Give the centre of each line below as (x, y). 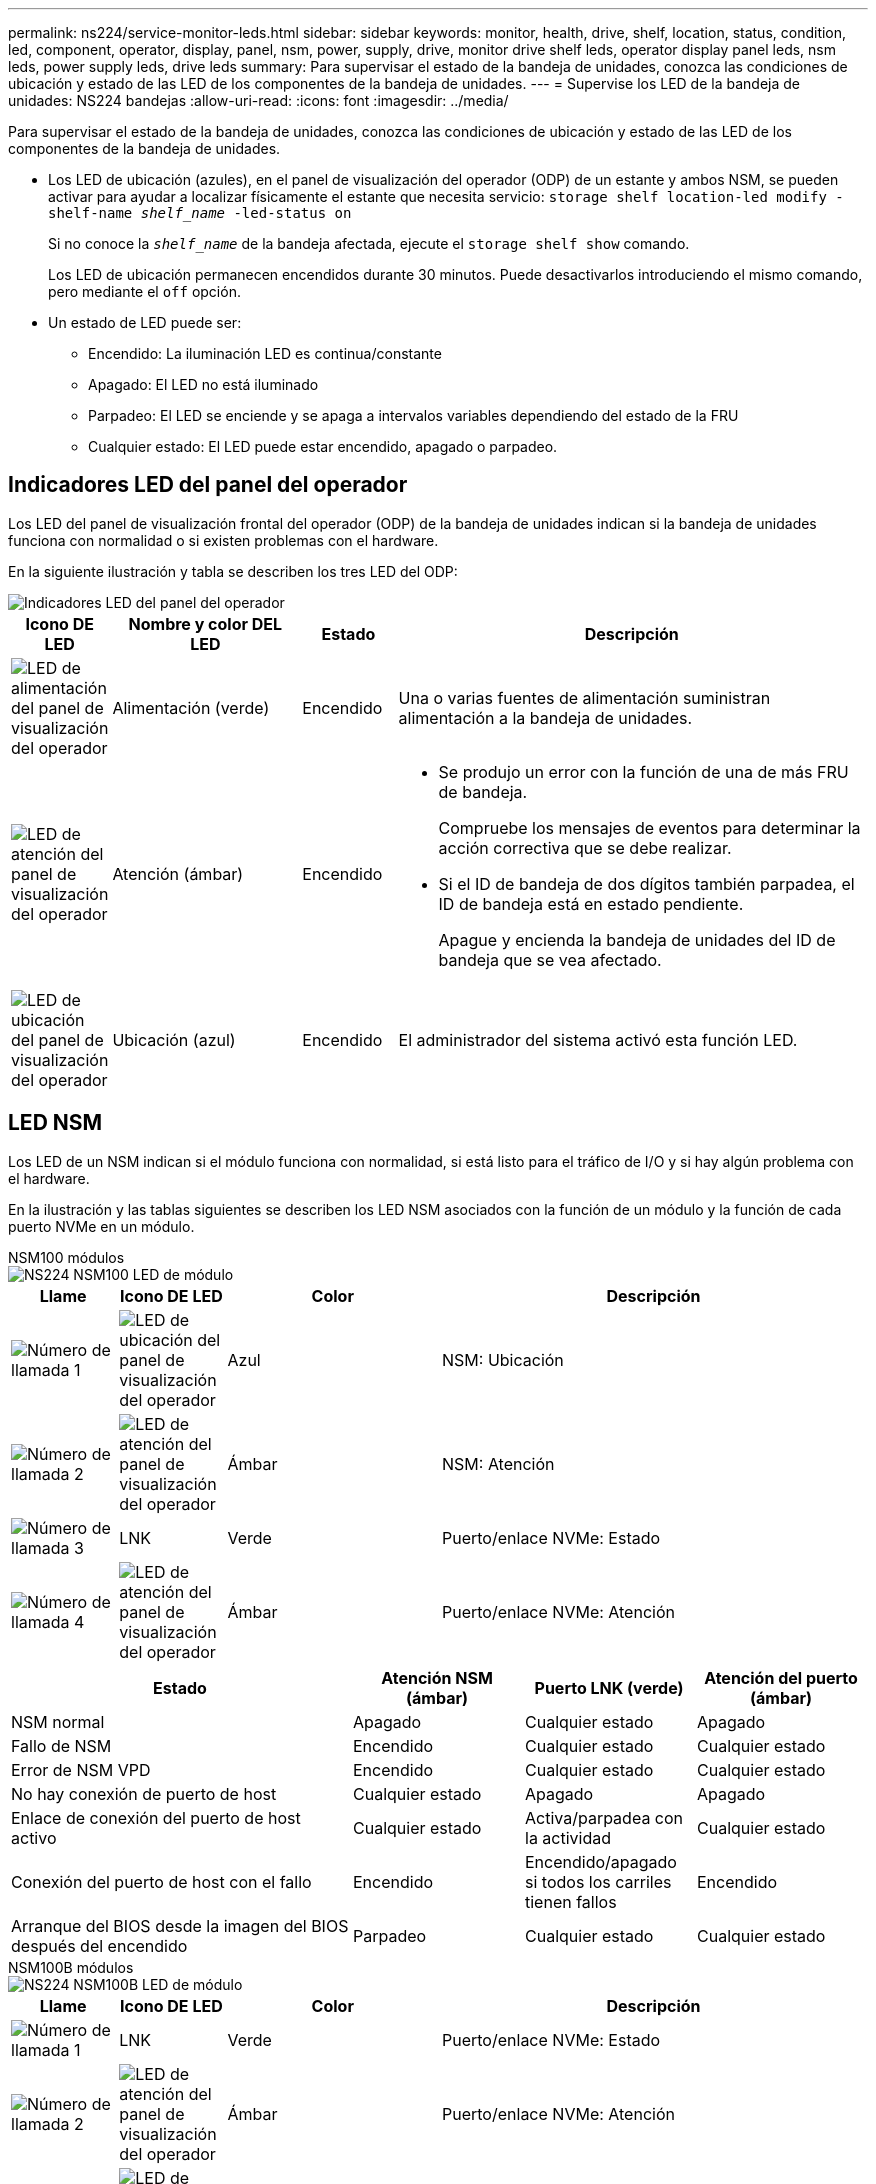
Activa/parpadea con (604, 1817)
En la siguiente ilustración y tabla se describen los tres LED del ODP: (233, 571)
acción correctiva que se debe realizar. (585, 847)
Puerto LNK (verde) (609, 1687)
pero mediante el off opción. (144, 291)
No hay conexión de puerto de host (144, 1793)
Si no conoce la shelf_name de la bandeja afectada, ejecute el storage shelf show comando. (369, 243)
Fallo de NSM (61, 1745)
